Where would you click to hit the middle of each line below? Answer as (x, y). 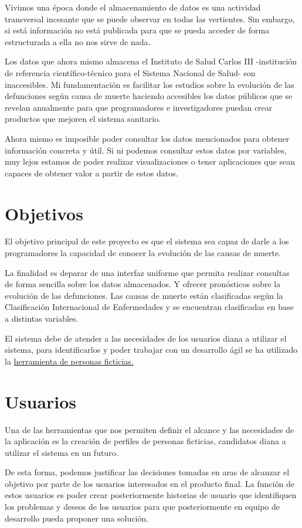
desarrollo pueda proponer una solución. (77, 518)
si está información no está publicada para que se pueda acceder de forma (137, 30)
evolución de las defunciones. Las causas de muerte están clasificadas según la (144, 295)
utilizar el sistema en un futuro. (62, 452)
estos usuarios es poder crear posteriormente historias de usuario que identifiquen (151, 495)
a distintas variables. (42, 318)
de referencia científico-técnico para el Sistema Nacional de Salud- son (130, 72)
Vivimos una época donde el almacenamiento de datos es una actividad (133, 7)
